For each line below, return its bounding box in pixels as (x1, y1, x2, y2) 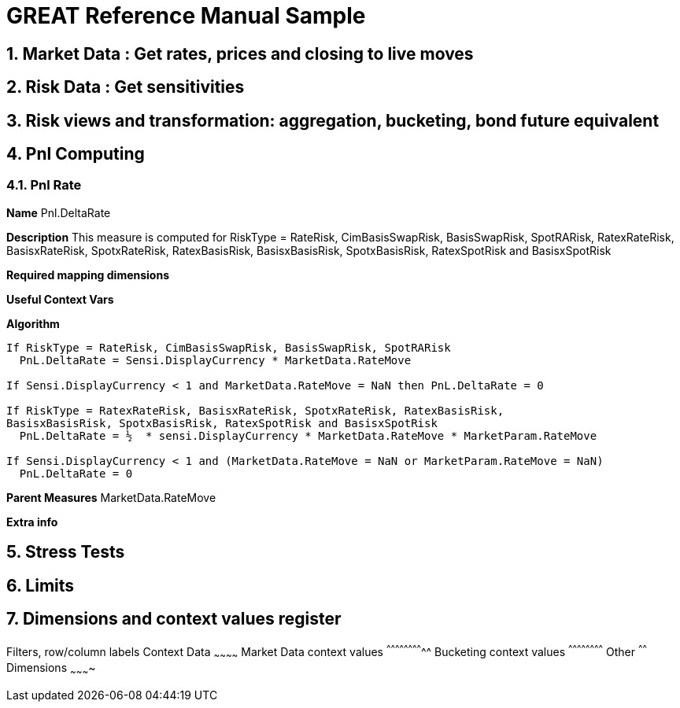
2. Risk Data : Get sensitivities (6, 77, 245, 98)
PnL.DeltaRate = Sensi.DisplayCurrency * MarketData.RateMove (19, 353, 412, 367)
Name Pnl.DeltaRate (6, 205, 111, 219)
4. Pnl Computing (6, 144, 145, 164)
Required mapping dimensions (6, 267, 169, 282)
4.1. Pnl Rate (6, 177, 82, 194)
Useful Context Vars (6, 292, 114, 306)
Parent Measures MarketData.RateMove (6, 490, 216, 504)
